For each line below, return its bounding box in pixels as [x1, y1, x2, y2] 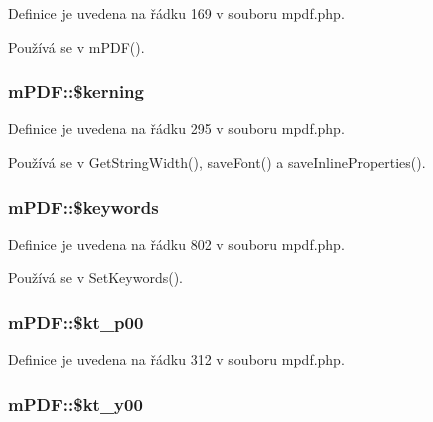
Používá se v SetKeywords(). [8, 267, 183, 288]
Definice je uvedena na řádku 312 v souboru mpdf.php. [8, 349, 345, 370]
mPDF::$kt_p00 [8, 309, 144, 334]
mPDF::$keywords [8, 194, 159, 219]
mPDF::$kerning [8, 79, 144, 104]
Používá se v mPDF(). [8, 36, 145, 57]
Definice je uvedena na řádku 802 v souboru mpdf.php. [8, 233, 345, 254]
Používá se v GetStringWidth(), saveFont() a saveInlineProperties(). [8, 152, 426, 172]
